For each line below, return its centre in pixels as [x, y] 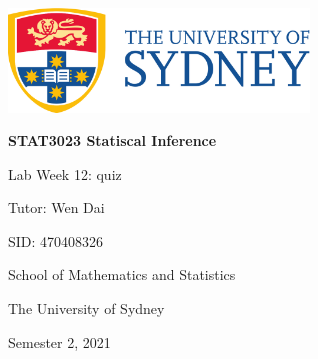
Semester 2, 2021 [59, 341]
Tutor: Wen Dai [56, 207]
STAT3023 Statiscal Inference [112, 140]
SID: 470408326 [56, 240]
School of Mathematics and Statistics [122, 274]
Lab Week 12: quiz [65, 173]
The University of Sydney [86, 308]
